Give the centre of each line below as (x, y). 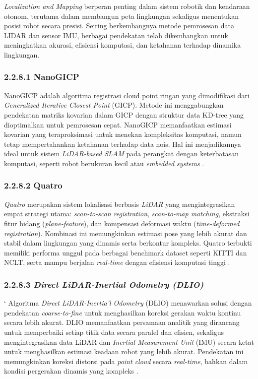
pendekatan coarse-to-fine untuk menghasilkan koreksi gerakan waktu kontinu (123, 312)
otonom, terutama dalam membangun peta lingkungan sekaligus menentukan (122, 16)
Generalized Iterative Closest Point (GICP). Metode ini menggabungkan (114, 105)
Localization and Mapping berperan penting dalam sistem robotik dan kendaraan (127, 6)
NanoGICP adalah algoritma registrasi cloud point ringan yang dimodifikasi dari (127, 95)
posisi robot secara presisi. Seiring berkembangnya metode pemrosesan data (119, 26)
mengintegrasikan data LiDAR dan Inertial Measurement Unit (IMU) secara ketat (129, 342)
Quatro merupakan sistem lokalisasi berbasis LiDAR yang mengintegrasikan (120, 204)
